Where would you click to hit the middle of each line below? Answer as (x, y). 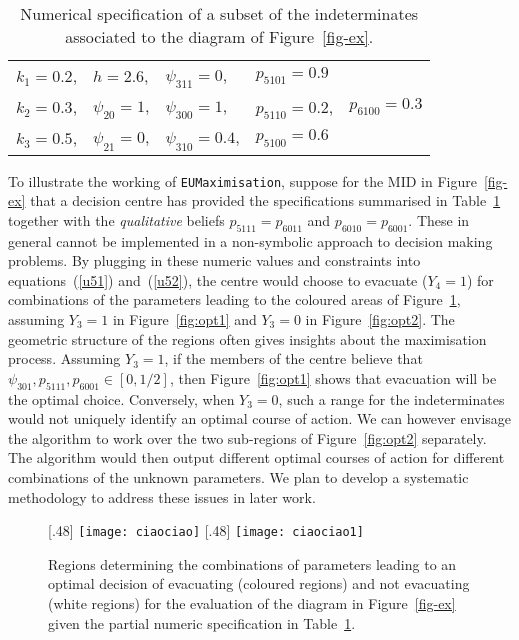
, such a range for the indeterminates (391, 398)
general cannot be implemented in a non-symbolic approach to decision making (250, 240)
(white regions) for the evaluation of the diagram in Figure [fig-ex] (252, 602)
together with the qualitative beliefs (116, 219)
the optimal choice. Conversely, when (121, 398)
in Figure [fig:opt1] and (184, 318)
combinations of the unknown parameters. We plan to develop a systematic (238, 476)
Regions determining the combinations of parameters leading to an (252, 563)
